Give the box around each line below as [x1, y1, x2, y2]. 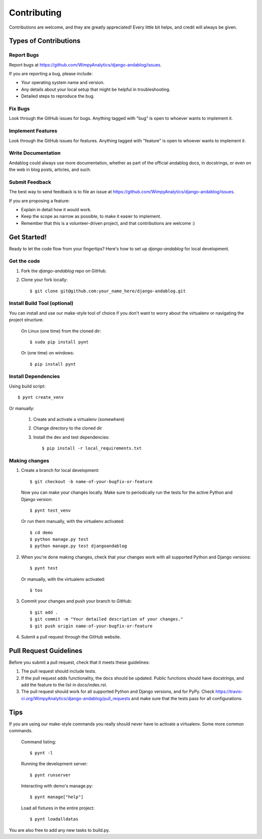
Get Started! [9, 233, 47, 241]
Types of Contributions [9, 37, 81, 45]
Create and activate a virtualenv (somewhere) [33, 417, 125, 422]
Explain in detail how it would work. [21, 207, 92, 212]
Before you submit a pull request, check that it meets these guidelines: [9, 659, 150, 665]
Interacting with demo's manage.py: [21, 783, 93, 789]
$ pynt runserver [30, 772, 71, 778]
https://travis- [215, 688, 243, 694]
